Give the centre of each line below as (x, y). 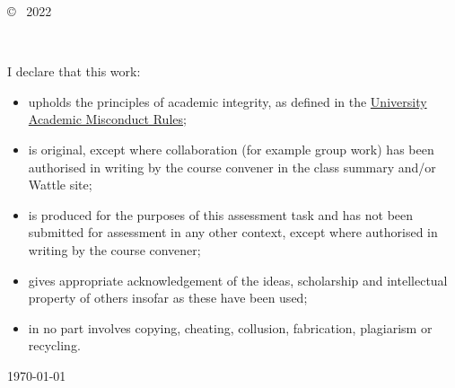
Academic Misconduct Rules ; (107, 119)
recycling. (54, 345)
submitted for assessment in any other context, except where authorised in (233, 232)
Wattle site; (60, 185)
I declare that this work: (74, 71)
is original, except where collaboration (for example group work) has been (231, 149)
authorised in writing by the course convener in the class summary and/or (232, 167)
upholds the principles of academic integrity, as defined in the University (227, 101)
